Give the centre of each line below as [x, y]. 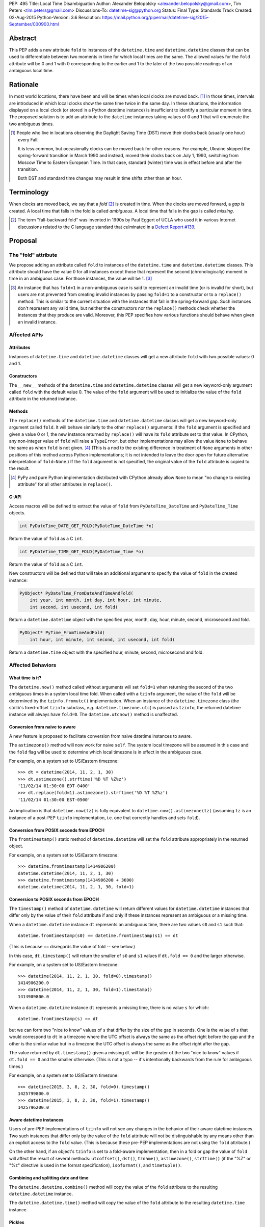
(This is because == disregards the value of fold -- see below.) [72, 947]
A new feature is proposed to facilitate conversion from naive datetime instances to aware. [101, 736]
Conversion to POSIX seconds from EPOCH [54, 899]
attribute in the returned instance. [43, 399]
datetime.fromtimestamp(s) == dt [58, 1019]
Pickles [17, 1222]
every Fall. [28, 139]
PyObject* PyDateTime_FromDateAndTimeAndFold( [76, 593]
